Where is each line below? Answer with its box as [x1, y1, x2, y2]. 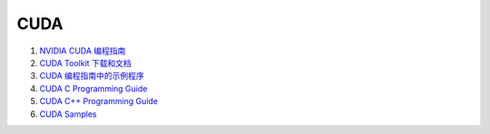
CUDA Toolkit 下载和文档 [39, 57, 132, 68]
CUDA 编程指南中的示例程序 [39, 71, 144, 81]
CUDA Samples [39, 109, 97, 120]
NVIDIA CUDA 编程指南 [39, 45, 126, 56]
